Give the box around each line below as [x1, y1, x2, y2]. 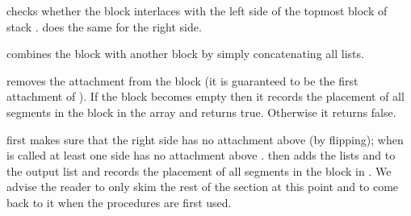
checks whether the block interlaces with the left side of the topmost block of [6, 2, 388, 19]
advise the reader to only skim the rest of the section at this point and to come [6, 178, 399, 195]
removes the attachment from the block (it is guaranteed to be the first [6, 72, 359, 89]
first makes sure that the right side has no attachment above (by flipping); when [6, 131, 404, 147]
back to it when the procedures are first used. [6, 193, 232, 210]
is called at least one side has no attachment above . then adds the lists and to [6, 147, 396, 164]
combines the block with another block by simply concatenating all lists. [6, 45, 364, 62]
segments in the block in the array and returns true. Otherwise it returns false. [6, 103, 396, 120]
